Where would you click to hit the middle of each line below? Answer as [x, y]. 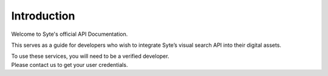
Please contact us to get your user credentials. [70, 64]
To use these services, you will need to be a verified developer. [90, 56]
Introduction [43, 16]
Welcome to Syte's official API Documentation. [70, 34]
